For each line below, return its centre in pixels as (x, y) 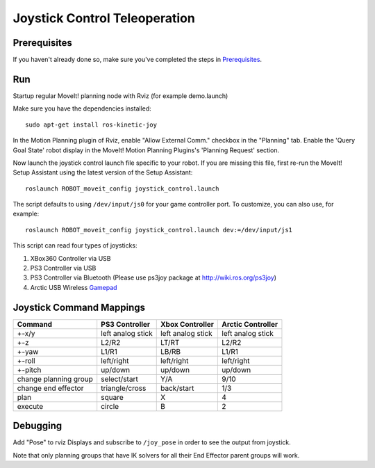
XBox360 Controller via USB (70, 258)
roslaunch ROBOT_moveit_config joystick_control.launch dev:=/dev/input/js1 (159, 230)
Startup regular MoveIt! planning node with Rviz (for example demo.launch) (120, 96)
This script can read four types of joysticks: (75, 245)
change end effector (50, 388)
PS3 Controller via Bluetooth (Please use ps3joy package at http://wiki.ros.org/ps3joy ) (153, 277)
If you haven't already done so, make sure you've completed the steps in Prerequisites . (137, 60)
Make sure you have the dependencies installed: (82, 108)
